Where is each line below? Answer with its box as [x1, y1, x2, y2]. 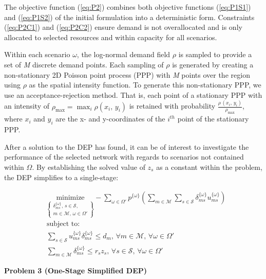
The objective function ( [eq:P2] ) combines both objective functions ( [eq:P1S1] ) [4, 2, 251, 12]
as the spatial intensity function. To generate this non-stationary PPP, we [29, 79, 261, 90]
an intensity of [4, 100, 49, 111]
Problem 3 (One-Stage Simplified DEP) [4, 265, 147, 276]
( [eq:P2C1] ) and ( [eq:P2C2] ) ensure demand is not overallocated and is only [4, 22, 242, 32]
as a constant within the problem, [156, 162, 262, 172]
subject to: [46, 220, 80, 228]
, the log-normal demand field [77, 49, 170, 60]
